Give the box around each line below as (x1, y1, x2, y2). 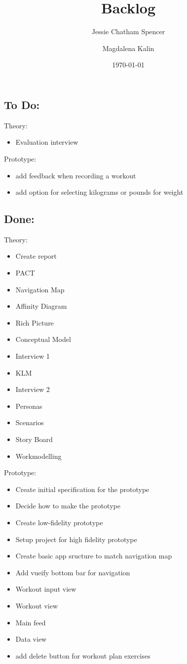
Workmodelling (15, 450, 62, 461)
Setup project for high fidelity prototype (15, 534, 137, 544)
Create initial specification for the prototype (15, 484, 150, 494)
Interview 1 (15, 351, 50, 361)
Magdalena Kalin (102, 43, 154, 53)
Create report (15, 251, 57, 261)
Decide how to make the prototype (15, 500, 120, 511)
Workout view (15, 600, 58, 610)
